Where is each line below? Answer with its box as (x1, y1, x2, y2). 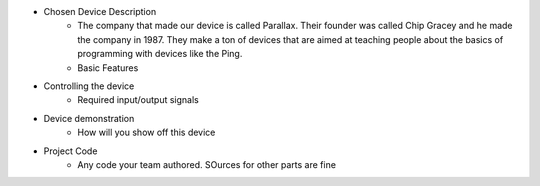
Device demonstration (43, 112, 135, 124)
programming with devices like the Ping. (77, 48, 243, 60)
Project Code (43, 145, 98, 157)
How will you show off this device (77, 126, 216, 139)
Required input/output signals (77, 94, 199, 106)
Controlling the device (43, 80, 135, 92)
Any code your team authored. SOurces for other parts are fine (77, 158, 337, 170)
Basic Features (77, 61, 139, 74)
